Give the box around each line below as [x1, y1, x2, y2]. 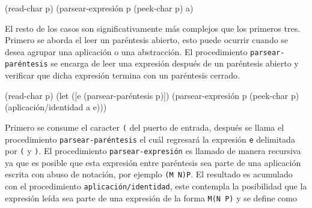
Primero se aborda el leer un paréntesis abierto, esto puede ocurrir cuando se [5, 34, 289, 46]
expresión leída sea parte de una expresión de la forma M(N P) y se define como [5, 191, 297, 204]
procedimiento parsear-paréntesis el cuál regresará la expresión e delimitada [5, 132, 295, 145]
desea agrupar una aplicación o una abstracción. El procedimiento [5, 45, 248, 58]
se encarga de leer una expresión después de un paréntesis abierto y [50, 57, 299, 70]
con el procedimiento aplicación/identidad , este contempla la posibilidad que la [5, 180, 307, 192]
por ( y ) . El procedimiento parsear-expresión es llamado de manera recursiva [5, 144, 301, 157]
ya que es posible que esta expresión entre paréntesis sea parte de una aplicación [5, 156, 301, 168]
